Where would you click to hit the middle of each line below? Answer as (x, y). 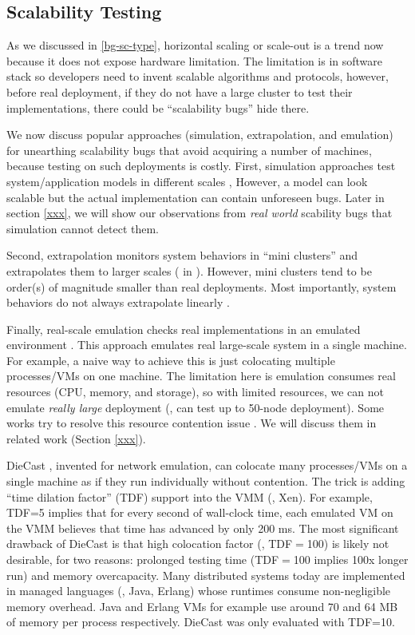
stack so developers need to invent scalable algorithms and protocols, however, (198, 76)
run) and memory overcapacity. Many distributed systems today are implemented (206, 575)
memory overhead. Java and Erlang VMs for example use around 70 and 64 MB (202, 606)
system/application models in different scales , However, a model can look (187, 181)
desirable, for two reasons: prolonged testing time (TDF (143, 560)
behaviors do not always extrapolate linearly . (118, 302)
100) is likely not (348, 544)
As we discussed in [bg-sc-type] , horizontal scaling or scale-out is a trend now (195, 45)
